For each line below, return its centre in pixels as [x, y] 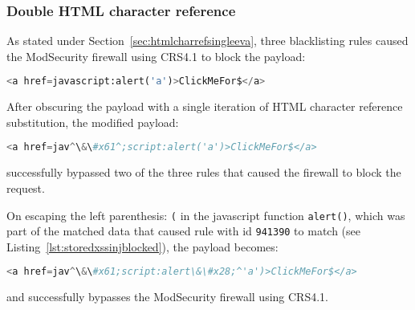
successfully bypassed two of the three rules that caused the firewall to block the [204, 172]
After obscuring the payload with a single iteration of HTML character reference [205, 106]
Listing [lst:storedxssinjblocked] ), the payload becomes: [142, 246]
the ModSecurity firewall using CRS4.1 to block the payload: [156, 56]
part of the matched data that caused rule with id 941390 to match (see [183, 231]
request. [26, 188]
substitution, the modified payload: [93, 122]
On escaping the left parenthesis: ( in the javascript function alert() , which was [206, 215]
